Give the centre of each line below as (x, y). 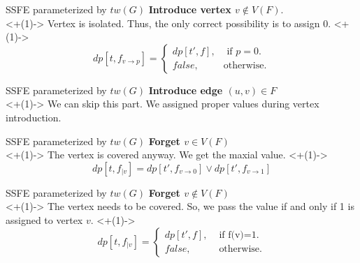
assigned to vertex (44, 219)
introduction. (34, 117)
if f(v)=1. (239, 235)
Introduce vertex (190, 9)
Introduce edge (186, 90)
